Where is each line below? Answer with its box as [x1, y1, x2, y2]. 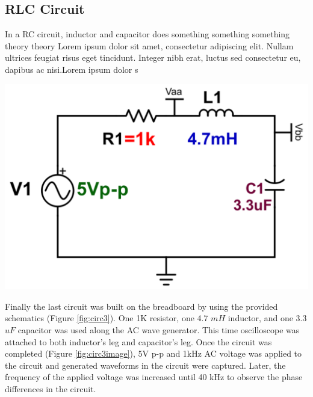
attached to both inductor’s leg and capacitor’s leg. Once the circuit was [5, 335, 272, 348]
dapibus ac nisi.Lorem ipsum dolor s [5, 63, 138, 75]
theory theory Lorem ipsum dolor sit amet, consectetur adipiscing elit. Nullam [5, 39, 294, 52]
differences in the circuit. [5, 382, 96, 395]
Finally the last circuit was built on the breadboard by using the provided [5, 300, 278, 312]
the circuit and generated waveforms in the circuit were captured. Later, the [5, 359, 286, 371]
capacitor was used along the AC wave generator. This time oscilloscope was [17, 323, 300, 336]
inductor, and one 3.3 [228, 312, 307, 324]
